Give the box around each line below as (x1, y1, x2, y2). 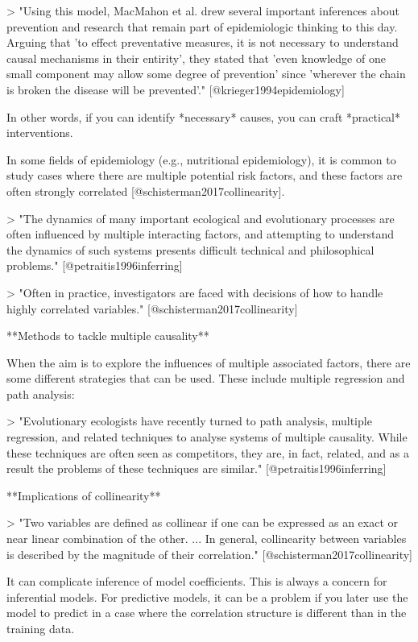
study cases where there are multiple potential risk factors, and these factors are (6, 167, 403, 184)
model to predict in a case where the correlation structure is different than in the (6, 604, 407, 621)
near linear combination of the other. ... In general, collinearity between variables (6, 530, 407, 547)
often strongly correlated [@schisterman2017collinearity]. (6, 182, 285, 199)
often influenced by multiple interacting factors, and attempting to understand (6, 226, 394, 242)
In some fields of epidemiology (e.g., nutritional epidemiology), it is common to (6, 151, 396, 168)
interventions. (6, 124, 73, 141)
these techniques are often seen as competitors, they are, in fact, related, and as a (6, 444, 409, 461)
